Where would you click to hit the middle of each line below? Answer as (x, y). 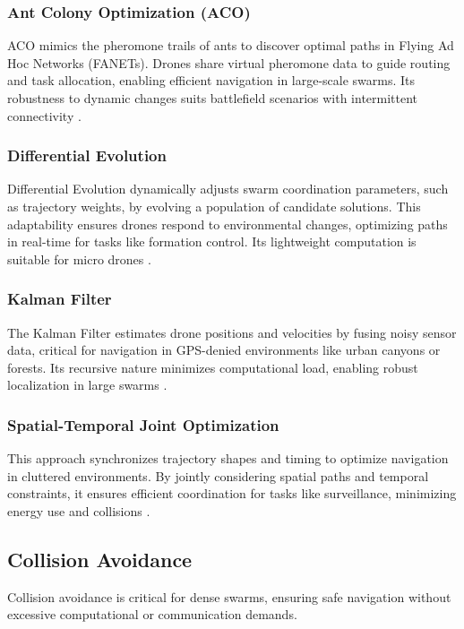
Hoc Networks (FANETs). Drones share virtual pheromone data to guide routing (229, 62)
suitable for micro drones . (79, 258)
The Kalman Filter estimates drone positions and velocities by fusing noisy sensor (232, 332)
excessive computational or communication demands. (152, 614)
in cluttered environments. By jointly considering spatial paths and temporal (218, 475)
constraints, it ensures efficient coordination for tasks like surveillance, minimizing (232, 493)
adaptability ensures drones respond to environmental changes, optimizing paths (228, 224)
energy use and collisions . (79, 510)
